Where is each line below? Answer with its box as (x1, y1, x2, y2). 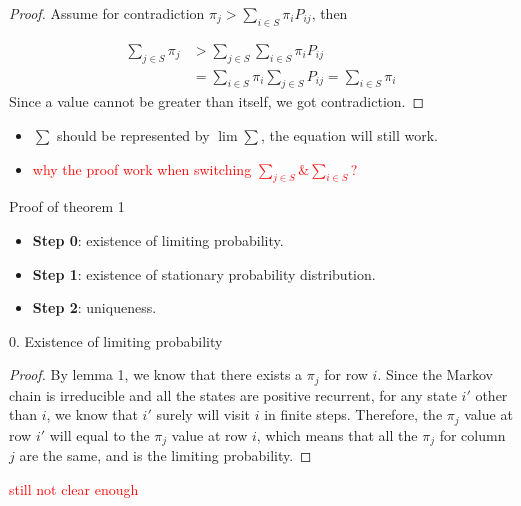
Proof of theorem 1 (9, 196, 125, 217)
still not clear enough (9, 478, 139, 499)
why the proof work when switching (32, 158, 252, 179)
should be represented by (56, 125, 210, 146)
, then (311, 3, 348, 23)
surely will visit (156, 404, 250, 425)
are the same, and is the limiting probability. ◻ (19, 445, 312, 466)
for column (439, 424, 506, 445)
